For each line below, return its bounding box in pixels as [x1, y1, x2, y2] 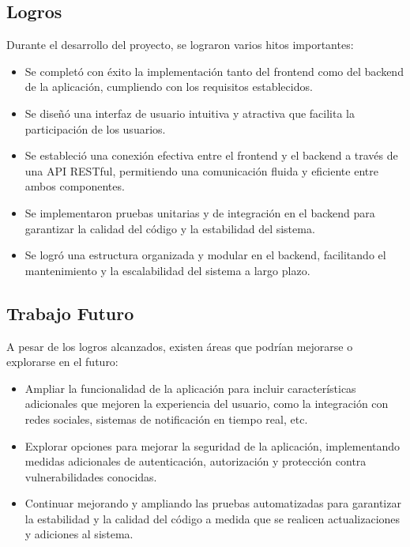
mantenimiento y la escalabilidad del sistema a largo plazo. [24, 262, 310, 278]
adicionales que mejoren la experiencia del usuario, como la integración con [24, 395, 389, 412]
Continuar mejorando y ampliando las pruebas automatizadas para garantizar [24, 495, 401, 511]
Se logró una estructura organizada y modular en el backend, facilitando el [24, 247, 386, 263]
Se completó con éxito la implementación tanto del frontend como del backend [24, 62, 404, 79]
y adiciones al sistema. [24, 526, 134, 542]
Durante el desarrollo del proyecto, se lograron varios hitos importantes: [6, 36, 354, 53]
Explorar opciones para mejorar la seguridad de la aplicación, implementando [24, 437, 401, 454]
